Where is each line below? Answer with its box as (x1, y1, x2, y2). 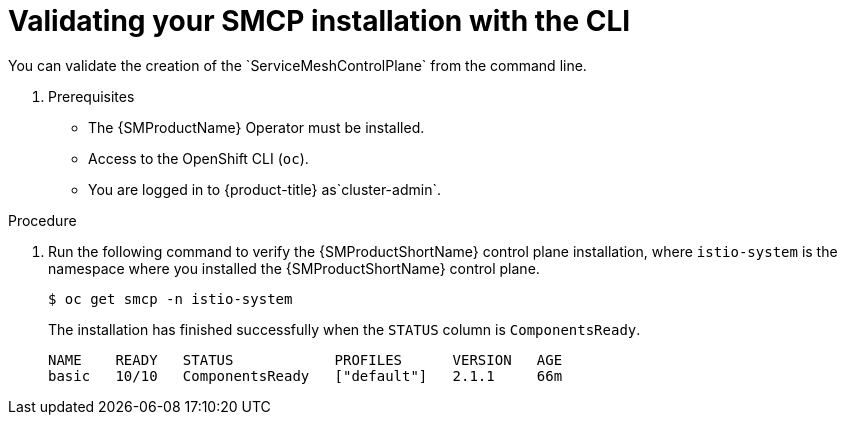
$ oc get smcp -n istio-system (48, 290, 293, 307)
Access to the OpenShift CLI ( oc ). (88, 149, 309, 167)
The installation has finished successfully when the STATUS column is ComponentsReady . (48, 320, 641, 338)
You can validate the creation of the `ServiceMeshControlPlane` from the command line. (8, 56, 587, 74)
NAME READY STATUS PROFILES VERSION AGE (48, 351, 563, 368)
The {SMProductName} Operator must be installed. (88, 118, 425, 136)
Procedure (8, 211, 77, 229)
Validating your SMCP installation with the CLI (8, 4, 631, 38)
